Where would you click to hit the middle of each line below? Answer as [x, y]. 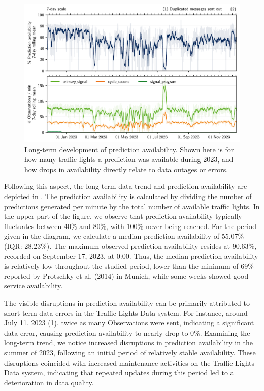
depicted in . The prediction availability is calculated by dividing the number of [128, 196]
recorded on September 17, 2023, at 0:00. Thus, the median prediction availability [131, 256]
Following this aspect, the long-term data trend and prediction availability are [126, 186]
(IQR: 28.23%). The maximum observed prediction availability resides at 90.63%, [130, 246]
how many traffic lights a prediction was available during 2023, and [129, 159]
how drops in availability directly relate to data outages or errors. [126, 169]
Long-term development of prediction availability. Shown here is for [129, 149]
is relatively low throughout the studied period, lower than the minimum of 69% [129, 266]
